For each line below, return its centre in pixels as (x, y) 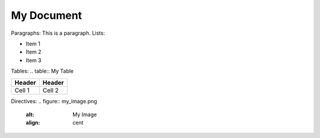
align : (33, 123)
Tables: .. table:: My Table (42, 71)
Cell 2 (51, 90)
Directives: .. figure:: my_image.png (54, 101)
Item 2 (33, 52)
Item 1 (33, 44)
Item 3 (33, 60)
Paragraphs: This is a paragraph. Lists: (58, 33)
